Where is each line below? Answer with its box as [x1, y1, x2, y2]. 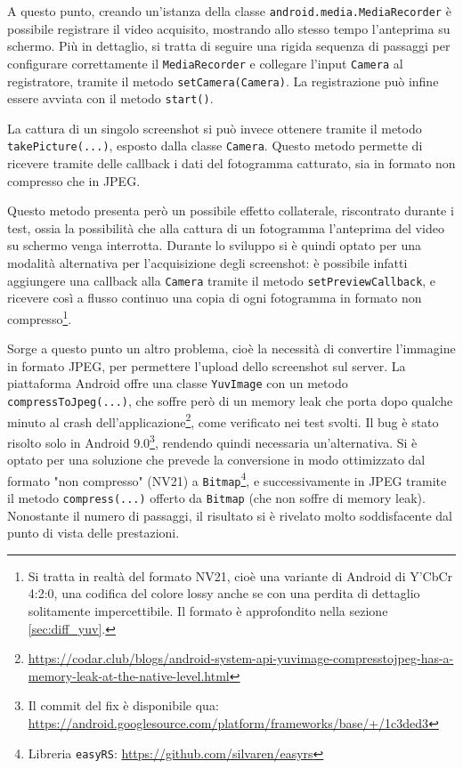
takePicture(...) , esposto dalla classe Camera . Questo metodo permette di [7, 136, 423, 155]
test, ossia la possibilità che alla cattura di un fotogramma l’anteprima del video [7, 218, 444, 237]
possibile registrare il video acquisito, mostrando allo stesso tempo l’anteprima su [7, 19, 451, 37]
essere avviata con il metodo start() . [7, 89, 214, 108]
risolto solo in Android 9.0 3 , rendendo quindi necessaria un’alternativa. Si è [7, 430, 418, 451]
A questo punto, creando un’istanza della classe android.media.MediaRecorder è [7, 2, 451, 20]
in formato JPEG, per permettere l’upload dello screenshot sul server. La [7, 356, 406, 375]
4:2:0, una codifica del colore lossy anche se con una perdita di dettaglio [28, 584, 420, 603]
